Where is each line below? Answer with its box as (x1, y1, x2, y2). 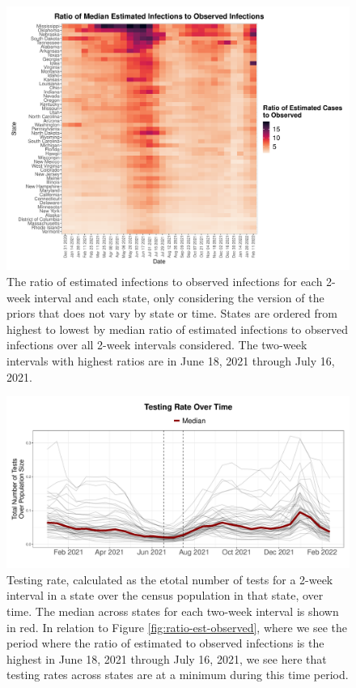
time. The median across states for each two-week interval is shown (6, 602, 339, 619)
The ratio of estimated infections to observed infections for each (6, 272, 323, 289)
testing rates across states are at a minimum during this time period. (6, 666, 349, 683)
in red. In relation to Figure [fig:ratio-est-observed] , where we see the (6, 618, 348, 635)
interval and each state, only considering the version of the (34, 288, 324, 306)
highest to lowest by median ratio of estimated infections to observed (6, 320, 348, 337)
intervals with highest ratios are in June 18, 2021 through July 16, (6, 352, 335, 369)
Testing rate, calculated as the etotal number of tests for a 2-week (6, 570, 333, 588)
